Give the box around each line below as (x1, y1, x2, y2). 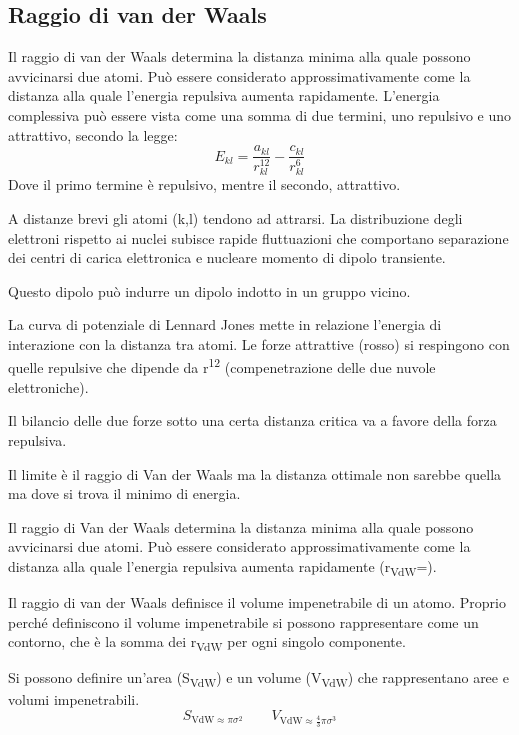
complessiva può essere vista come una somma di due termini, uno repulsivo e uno (8, 104, 512, 125)
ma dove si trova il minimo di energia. (8, 483, 241, 504)
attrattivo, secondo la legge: (8, 124, 178, 145)
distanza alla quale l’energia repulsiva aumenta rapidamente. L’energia (8, 85, 440, 106)
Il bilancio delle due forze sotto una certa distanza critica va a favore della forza (8, 410, 497, 431)
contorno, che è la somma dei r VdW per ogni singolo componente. (8, 631, 406, 654)
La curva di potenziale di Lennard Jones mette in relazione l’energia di (8, 314, 442, 335)
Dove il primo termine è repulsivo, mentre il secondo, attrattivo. (8, 174, 401, 195)
